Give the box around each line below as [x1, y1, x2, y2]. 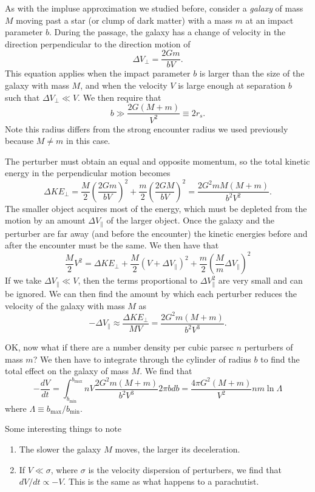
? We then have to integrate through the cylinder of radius [33, 352, 251, 365]
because [5, 134, 34, 147]
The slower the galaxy [19, 442, 101, 455]
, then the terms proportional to [78, 274, 197, 287]
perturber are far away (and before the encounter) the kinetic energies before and [5, 227, 308, 239]
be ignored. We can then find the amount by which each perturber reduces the [5, 287, 297, 299]
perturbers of [244, 341, 293, 354]
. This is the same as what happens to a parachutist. [63, 475, 259, 488]
